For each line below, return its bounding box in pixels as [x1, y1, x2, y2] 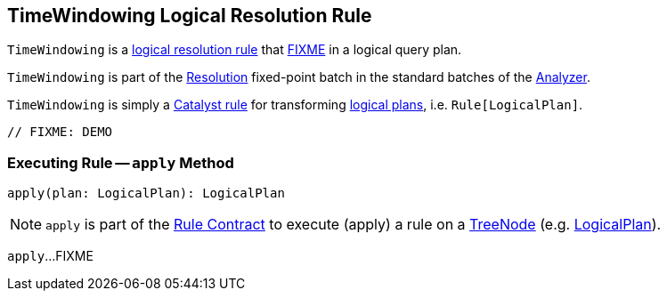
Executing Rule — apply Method [7, 153, 234, 172]
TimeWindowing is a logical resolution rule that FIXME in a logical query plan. [7, 42, 462, 58]
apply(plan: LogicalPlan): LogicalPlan [7, 186, 285, 201]
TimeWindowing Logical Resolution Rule [7, 4, 372, 27]
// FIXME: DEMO [7, 125, 113, 140]
